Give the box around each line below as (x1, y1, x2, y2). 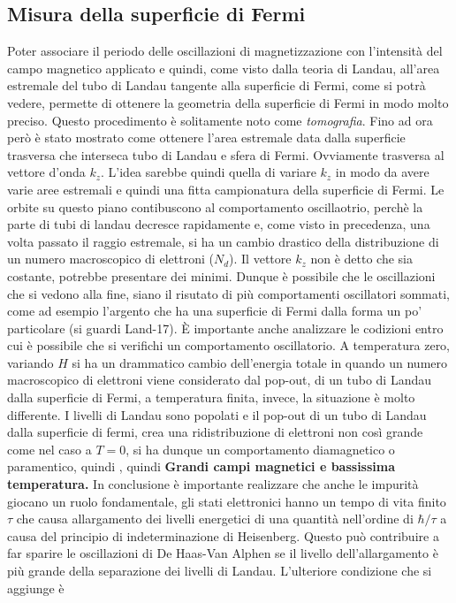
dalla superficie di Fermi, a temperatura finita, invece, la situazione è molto (7, 388, 415, 407)
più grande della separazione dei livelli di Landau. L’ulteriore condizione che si (7, 561, 432, 580)
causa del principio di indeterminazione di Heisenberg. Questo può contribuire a (7, 526, 439, 545)
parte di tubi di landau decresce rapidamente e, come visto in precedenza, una (7, 215, 430, 233)
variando (7, 353, 54, 371)
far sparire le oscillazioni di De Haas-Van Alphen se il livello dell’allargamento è (7, 544, 438, 562)
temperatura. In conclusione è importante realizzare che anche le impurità (7, 475, 419, 493)
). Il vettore (229, 249, 292, 268)
